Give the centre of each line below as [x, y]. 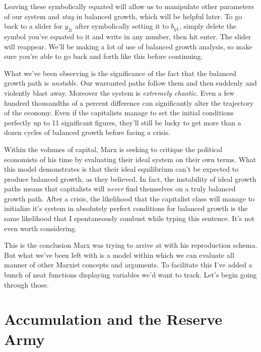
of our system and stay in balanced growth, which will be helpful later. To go [123, 16]
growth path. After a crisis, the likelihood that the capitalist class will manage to [129, 198]
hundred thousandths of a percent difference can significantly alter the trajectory [129, 102]
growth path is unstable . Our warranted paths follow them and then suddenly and [130, 83]
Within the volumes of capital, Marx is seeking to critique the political [113, 149]
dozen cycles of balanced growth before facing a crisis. [87, 132]
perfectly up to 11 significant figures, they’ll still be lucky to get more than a [123, 122]
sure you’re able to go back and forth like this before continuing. [104, 56]
